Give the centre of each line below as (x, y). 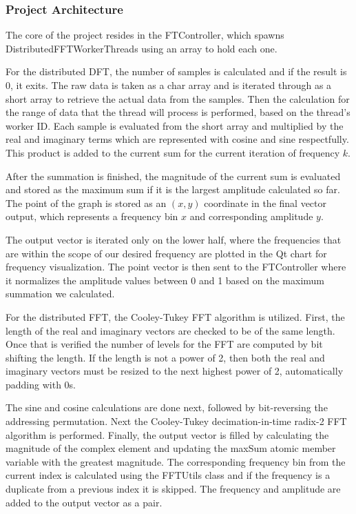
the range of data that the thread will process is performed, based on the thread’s (178, 112)
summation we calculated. (60, 294)
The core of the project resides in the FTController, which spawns (145, 35)
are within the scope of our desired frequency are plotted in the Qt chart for (166, 253)
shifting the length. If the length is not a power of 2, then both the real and (165, 357)
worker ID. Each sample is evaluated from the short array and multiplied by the (175, 125)
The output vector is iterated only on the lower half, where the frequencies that (174, 239)
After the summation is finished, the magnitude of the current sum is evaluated (173, 176)
